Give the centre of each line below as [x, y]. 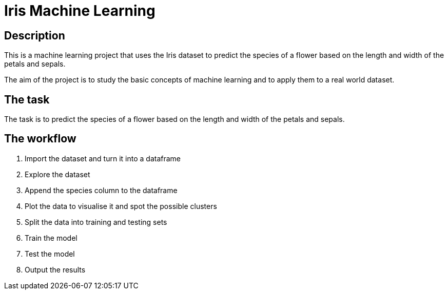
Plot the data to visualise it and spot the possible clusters [121, 206]
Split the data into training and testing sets [96, 222]
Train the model [51, 238]
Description [35, 35]
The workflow [40, 139]
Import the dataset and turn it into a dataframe [103, 158]
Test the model [50, 254]
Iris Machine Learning [80, 11]
